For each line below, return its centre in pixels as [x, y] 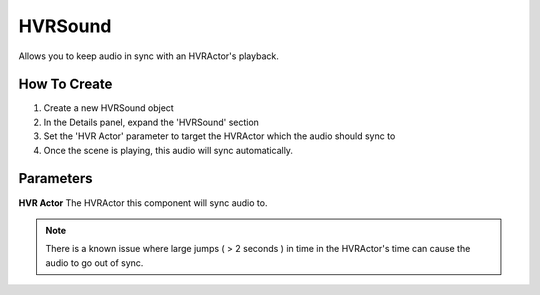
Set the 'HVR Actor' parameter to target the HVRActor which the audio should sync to [219, 136]
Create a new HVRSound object [108, 108]
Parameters [55, 178]
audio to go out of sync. [94, 262]
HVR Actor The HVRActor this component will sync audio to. [143, 202]
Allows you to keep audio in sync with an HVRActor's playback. [148, 56]
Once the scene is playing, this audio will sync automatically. [168, 150]
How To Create [65, 84]
